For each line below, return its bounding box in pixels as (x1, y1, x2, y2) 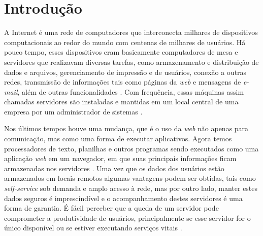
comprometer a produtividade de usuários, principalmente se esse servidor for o (4, 212, 251, 223)
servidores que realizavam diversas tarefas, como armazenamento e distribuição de (4, 56, 259, 67)
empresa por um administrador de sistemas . (4, 106, 143, 116)
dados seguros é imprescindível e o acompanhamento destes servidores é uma (4, 192, 243, 203)
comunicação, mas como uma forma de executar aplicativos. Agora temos (4, 133, 232, 144)
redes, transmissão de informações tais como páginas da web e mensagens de (4, 76, 241, 87)
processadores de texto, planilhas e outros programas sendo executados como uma (4, 143, 259, 153)
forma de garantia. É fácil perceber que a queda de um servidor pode (4, 203, 219, 213)
